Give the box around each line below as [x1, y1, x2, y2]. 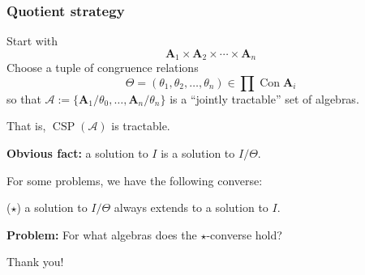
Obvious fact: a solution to [6, 145, 148, 162]
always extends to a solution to [114, 199, 268, 216]
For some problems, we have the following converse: [6, 171, 263, 188]
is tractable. [111, 117, 170, 134]
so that [6, 90, 41, 107]
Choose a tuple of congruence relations [6, 59, 199, 76]
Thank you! [6, 253, 64, 270]
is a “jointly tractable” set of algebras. [170, 90, 359, 107]
